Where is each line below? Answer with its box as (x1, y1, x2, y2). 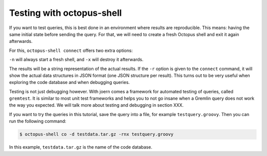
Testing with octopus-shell (9, 7, 122, 18)
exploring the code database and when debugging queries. (9, 79, 130, 85)
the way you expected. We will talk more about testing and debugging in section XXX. (9, 102, 184, 108)
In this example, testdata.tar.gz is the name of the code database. (9, 144, 153, 150)
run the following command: (9, 118, 67, 124)
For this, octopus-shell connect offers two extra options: (9, 47, 133, 53)
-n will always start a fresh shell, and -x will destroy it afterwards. (9, 57, 143, 63)
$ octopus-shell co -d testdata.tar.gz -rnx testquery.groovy (19, 131, 174, 137)
